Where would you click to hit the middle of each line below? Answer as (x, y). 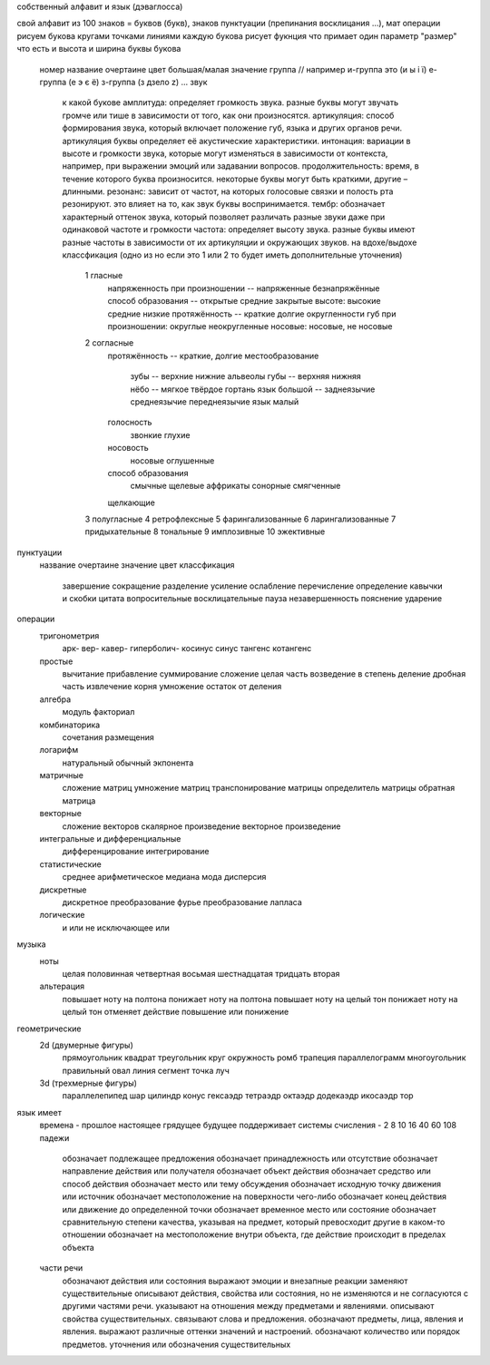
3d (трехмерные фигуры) (88, 1083)
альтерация (62, 986)
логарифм (59, 750)
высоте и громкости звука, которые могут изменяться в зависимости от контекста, (225, 153)
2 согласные (109, 343)
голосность (130, 423)
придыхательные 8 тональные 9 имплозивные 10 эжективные (205, 531)
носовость (128, 448)
